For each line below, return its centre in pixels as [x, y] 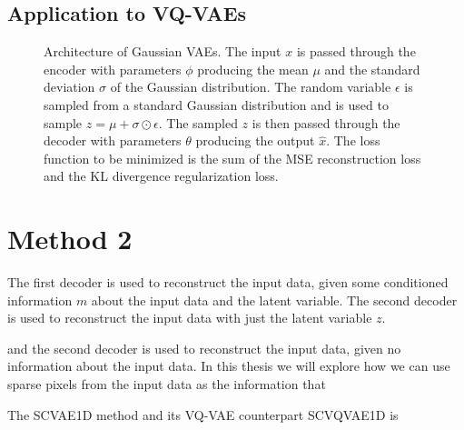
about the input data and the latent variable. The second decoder [274, 300]
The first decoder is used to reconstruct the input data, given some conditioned [228, 282]
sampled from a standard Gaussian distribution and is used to [216, 104]
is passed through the [356, 51]
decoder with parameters [113, 140]
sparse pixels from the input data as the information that [167, 384]
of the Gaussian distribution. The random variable [251, 87]
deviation [69, 87]
